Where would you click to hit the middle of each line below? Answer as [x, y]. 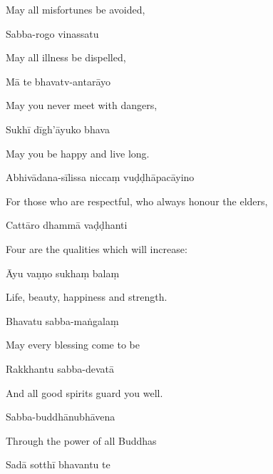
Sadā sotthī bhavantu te [58, 464]
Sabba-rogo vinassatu [52, 33]
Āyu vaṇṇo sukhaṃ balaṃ [63, 273]
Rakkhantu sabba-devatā [60, 368]
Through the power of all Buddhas [81, 440]
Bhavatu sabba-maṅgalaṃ [62, 320]
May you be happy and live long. [78, 153]
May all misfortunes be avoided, [76, 9]
